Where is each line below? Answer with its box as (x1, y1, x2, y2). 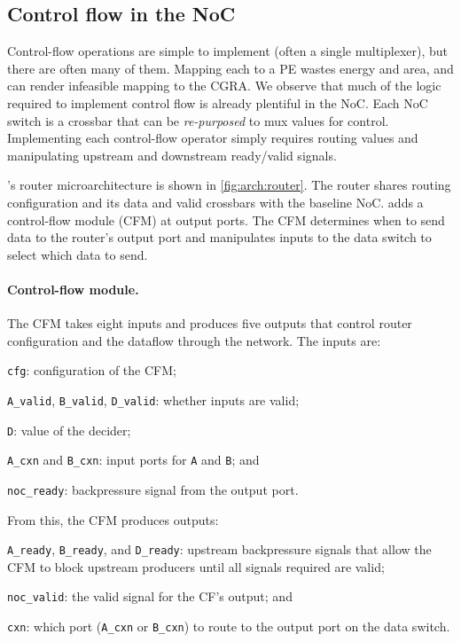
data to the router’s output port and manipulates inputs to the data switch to (7, 228, 432, 247)
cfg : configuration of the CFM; (7, 361, 176, 380)
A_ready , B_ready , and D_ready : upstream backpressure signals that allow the (7, 540, 432, 559)
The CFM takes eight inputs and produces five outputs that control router (7, 314, 412, 333)
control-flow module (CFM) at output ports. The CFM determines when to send (7, 210, 445, 229)
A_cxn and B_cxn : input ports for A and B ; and (7, 450, 260, 469)
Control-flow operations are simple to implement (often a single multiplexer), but (7, 42, 448, 60)
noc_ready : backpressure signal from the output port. (7, 480, 299, 498)
